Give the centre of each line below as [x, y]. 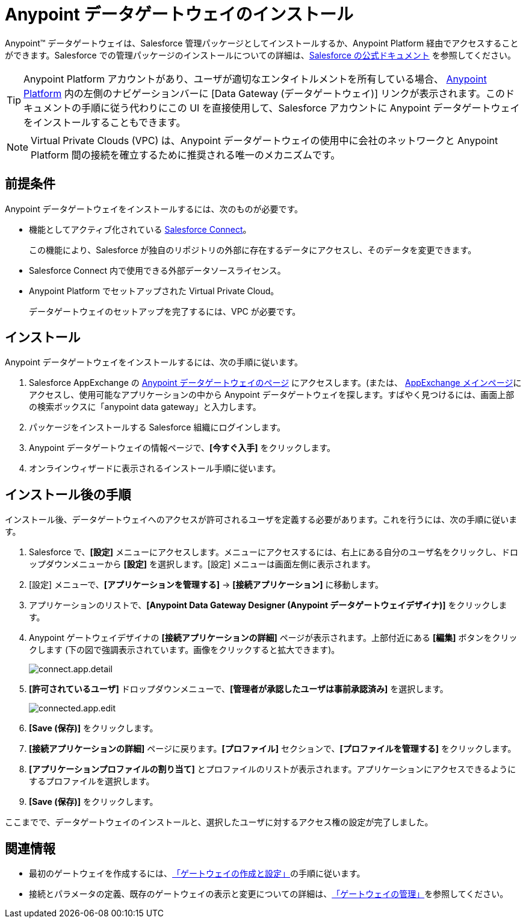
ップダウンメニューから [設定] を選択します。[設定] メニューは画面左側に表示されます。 [202, 564]
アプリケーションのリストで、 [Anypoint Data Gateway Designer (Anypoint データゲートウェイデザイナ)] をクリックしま [268, 605]
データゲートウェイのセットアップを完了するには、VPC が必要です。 [165, 311]
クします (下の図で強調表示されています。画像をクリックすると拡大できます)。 [184, 650]
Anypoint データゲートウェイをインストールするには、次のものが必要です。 [154, 209]
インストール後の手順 [68, 494]
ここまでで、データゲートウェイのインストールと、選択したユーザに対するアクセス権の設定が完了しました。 [219, 822]
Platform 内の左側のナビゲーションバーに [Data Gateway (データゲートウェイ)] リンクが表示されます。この [264, 93]
